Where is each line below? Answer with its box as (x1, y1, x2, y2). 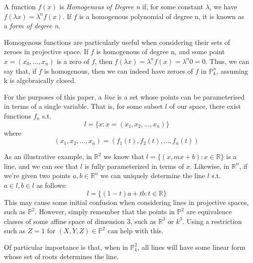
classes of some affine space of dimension (4, 216, 125, 226)
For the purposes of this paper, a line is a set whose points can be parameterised (4, 91, 245, 101)
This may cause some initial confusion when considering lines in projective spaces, (4, 197, 249, 207)
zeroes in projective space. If (4, 46, 89, 57)
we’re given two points (4, 170, 71, 181)
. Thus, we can (205, 56, 250, 66)
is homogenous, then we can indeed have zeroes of (44, 65, 193, 76)
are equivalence (186, 206, 232, 217)
